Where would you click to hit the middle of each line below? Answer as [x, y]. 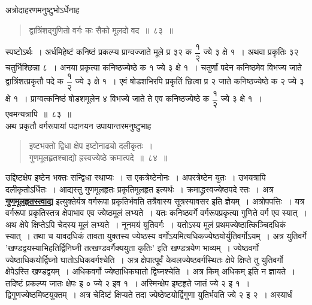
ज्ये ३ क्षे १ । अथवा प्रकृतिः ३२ [251, 52]
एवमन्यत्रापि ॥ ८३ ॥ [38, 113]
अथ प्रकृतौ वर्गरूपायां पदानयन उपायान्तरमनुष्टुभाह [78, 125]
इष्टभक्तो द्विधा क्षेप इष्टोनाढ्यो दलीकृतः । [91, 146]
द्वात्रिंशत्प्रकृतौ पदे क [35, 81]
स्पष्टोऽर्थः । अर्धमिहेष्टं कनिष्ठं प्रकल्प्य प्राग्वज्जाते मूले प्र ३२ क [99, 52]
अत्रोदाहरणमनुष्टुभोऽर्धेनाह [43, 10]
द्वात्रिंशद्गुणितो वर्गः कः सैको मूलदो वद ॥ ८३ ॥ [101, 30]
